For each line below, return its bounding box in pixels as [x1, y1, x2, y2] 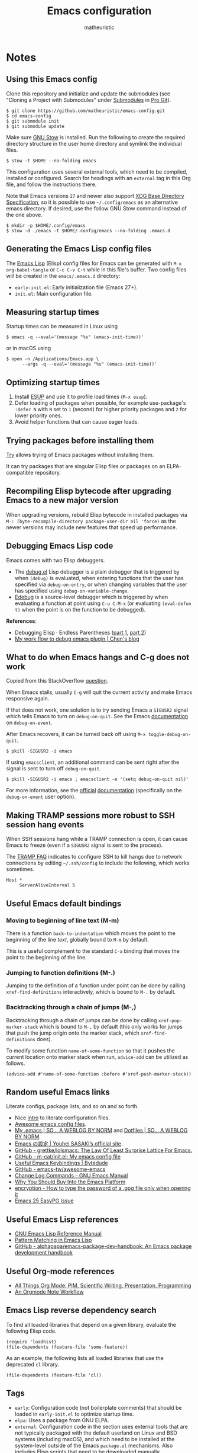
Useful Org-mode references [6, 1266, 115, 1276]
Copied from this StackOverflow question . [6, 677, 108, 684]
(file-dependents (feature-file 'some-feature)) [6, 1344, 128, 1350]
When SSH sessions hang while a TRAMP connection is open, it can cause [6, 836, 188, 843]
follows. [6, 1060, 25, 1067]
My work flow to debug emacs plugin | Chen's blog [14, 635, 140, 642]
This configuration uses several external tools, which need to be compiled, [6, 168, 188, 175]
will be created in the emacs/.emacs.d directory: [6, 272, 121, 279]
